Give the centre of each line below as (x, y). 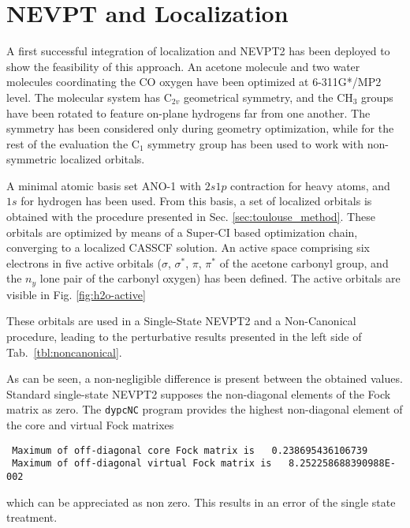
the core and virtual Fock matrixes (90, 425)
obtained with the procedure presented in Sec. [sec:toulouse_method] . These (191, 217)
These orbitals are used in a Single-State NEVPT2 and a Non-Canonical (181, 321)
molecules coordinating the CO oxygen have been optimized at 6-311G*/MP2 (194, 82)
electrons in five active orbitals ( (84, 262)
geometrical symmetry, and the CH (268, 97)
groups (377, 97)
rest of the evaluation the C (73, 143)
